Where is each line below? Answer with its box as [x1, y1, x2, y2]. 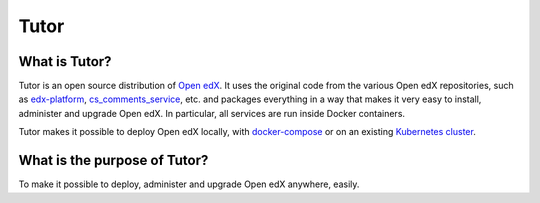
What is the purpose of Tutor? [18, 152, 209, 169]
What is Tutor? [18, 53, 112, 70]
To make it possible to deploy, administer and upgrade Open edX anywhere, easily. [18, 178, 360, 190]
